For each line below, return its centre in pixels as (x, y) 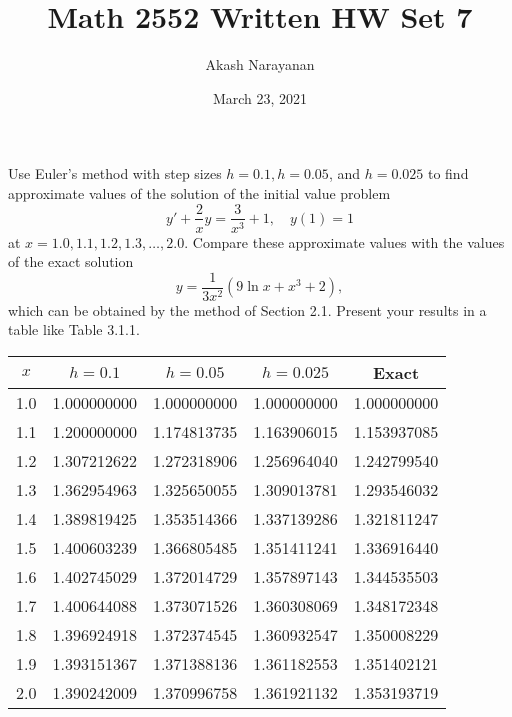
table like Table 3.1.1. (74, 329)
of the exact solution (71, 261)
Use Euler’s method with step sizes (115, 173)
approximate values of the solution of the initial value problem (199, 192)
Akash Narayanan (260, 64)
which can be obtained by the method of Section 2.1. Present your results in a (247, 309)
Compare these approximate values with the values (348, 241)
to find (448, 173)
